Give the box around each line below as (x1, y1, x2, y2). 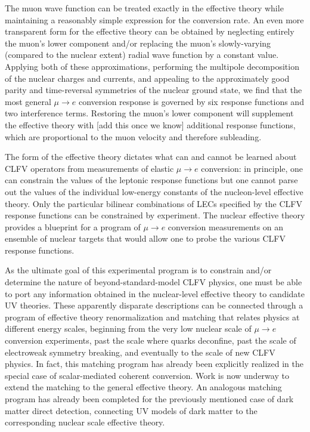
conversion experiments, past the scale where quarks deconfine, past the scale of (5, 334, 296, 347)
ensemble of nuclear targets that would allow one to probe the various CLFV (5, 232, 286, 245)
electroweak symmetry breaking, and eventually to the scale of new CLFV (5, 345, 275, 358)
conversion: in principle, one (201, 162, 303, 174)
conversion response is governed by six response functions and (78, 95, 304, 107)
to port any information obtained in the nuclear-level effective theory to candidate (5, 287, 305, 300)
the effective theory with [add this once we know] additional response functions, (5, 118, 296, 131)
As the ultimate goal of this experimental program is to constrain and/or (5, 264, 272, 276)
